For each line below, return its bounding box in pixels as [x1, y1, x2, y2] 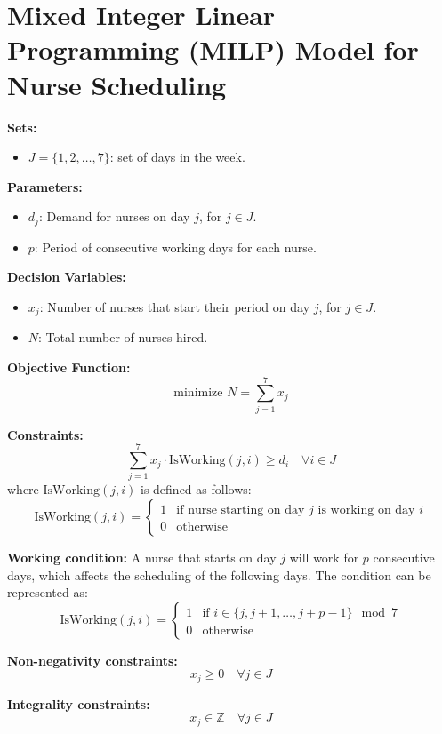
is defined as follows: [141, 480, 252, 499]
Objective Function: [7, 357, 131, 376]
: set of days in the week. [109, 148, 245, 166]
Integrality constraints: [7, 694, 150, 713]
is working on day [317, 503, 415, 516]
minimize [173, 387, 223, 400]
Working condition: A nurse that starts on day [7, 548, 277, 566]
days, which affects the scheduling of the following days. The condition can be [7, 565, 431, 584]
